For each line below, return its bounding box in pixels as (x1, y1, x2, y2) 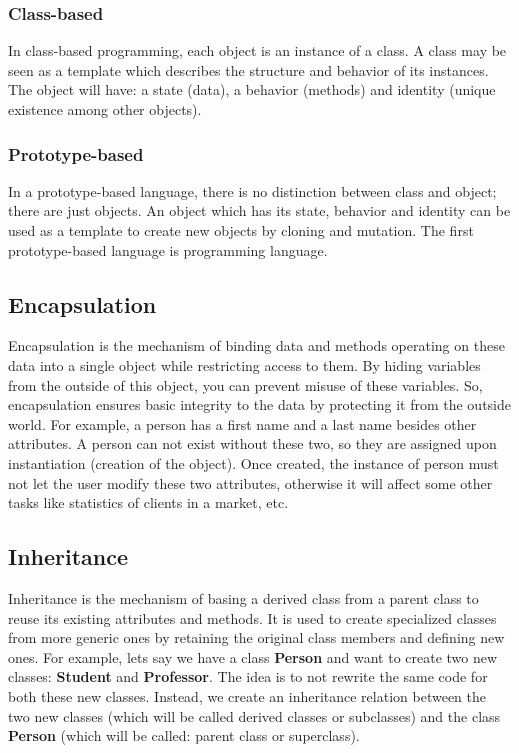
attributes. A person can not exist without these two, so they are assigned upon (8, 433, 497, 454)
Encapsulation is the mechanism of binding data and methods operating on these (8, 335, 505, 356)
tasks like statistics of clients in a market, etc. (8, 492, 289, 513)
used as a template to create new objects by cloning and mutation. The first (8, 220, 474, 240)
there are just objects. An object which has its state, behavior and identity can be (8, 200, 511, 221)
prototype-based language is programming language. (8, 239, 328, 260)
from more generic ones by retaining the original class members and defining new (8, 627, 505, 648)
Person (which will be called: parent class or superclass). (8, 725, 360, 746)
